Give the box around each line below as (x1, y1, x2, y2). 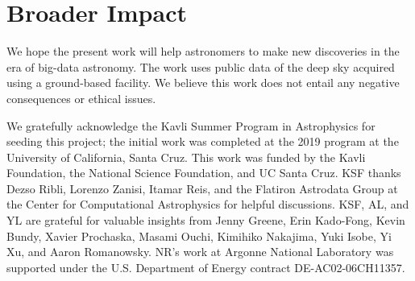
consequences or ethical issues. (6, 89, 156, 106)
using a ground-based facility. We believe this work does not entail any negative (6, 74, 400, 91)
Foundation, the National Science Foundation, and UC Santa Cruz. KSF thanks (6, 164, 401, 181)
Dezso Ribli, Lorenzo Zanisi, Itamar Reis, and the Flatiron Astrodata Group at (6, 180, 398, 196)
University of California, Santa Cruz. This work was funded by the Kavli (6, 148, 366, 165)
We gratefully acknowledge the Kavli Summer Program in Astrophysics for (6, 117, 376, 134)
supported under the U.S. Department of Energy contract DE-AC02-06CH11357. (6, 258, 405, 275)
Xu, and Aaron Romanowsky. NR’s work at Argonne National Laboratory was (6, 243, 394, 260)
